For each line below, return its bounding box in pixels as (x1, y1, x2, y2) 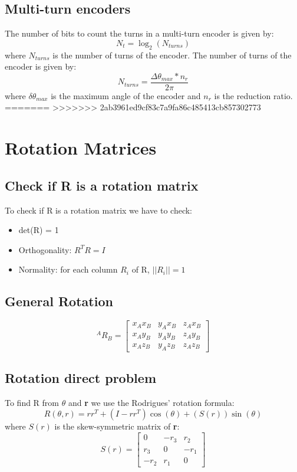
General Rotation (5, 292, 113, 310)
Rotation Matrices (5, 136, 157, 160)
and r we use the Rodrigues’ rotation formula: (68, 396, 235, 408)
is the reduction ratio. (214, 89, 293, 101)
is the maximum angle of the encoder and (51, 89, 201, 101)
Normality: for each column (18, 263, 118, 276)
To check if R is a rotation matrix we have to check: (5, 204, 193, 216)
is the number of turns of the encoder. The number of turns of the (52, 48, 292, 61)
